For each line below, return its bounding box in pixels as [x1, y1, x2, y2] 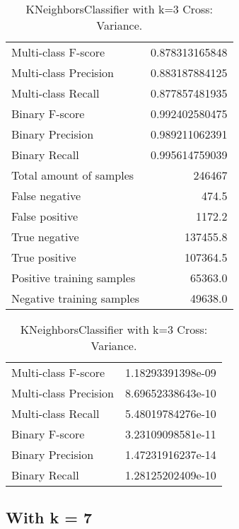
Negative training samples [11, 290, 140, 306]
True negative [11, 228, 79, 245]
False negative [11, 187, 81, 204]
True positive [11, 249, 76, 265]
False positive [11, 208, 78, 224]
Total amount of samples [11, 167, 134, 183]
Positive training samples [11, 269, 136, 286]
